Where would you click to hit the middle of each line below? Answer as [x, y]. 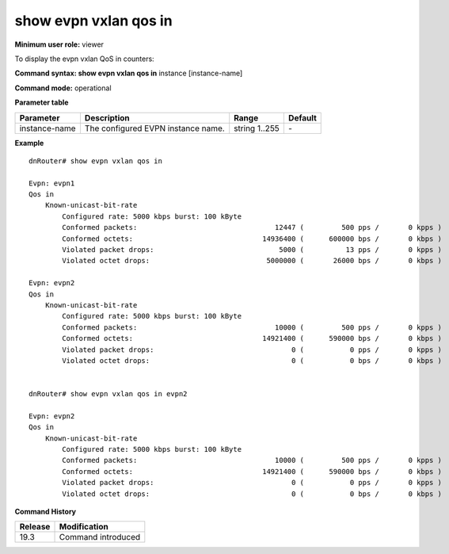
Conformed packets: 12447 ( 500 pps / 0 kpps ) [252, 227]
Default [302, 117]
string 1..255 [257, 128]
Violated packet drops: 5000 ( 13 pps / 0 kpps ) [252, 250]
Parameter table [42, 102]
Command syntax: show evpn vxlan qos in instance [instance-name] [129, 73]
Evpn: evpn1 [52, 183]
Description [107, 117]
